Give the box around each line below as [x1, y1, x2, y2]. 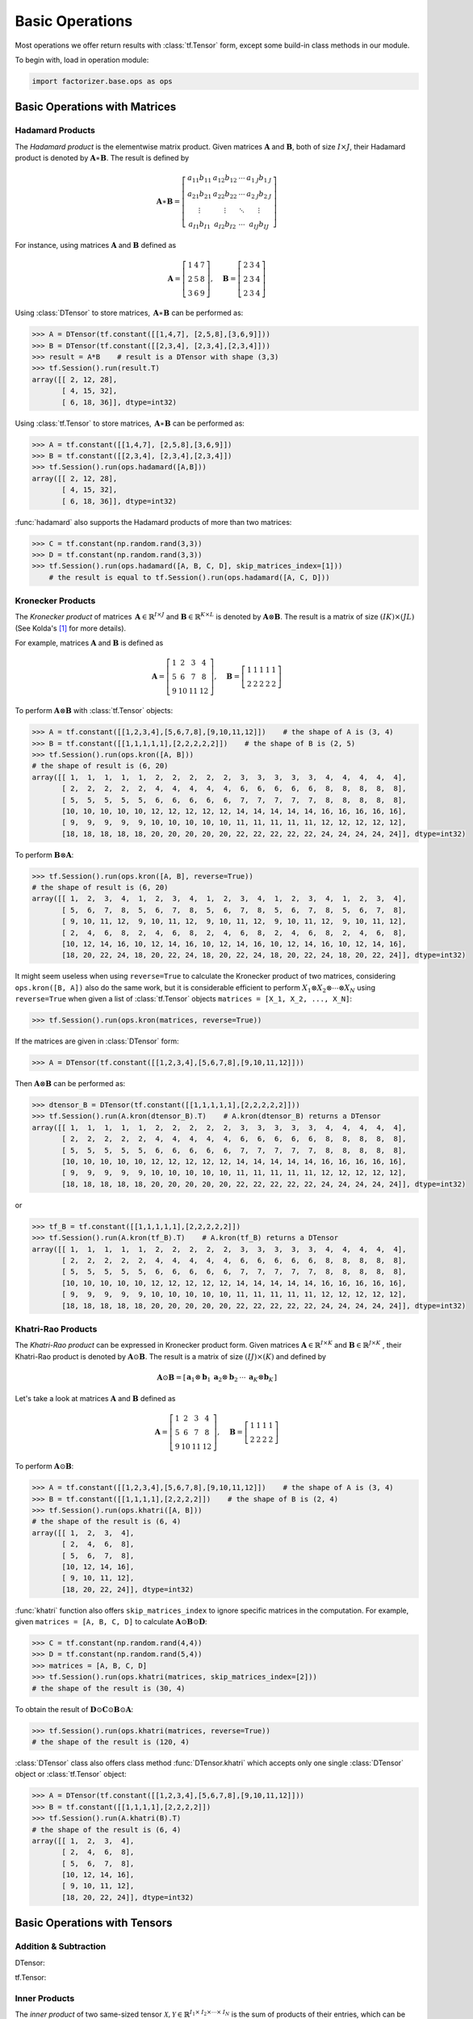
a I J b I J [249, 219, 270, 230]
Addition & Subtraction [15, 1941, 107, 1952]
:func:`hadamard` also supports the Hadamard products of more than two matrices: [15, 517, 292, 527]
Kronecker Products [15, 595, 96, 607]
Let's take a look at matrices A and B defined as [15, 1394, 176, 1404]
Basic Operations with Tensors [15, 1916, 173, 1930]
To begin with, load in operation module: [15, 55, 149, 65]
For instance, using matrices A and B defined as [15, 241, 177, 250]
